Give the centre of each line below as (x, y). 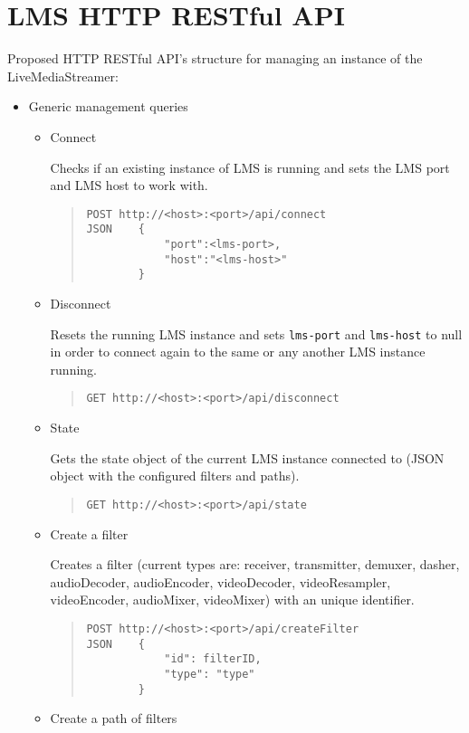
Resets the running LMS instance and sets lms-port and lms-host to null (256, 333)
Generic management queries (108, 106)
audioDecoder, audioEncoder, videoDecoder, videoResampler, (220, 581)
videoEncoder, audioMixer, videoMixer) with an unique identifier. (232, 600)
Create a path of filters (114, 718)
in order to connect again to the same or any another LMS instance (238, 352)
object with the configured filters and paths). (175, 476)
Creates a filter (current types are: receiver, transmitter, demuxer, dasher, (255, 564)
